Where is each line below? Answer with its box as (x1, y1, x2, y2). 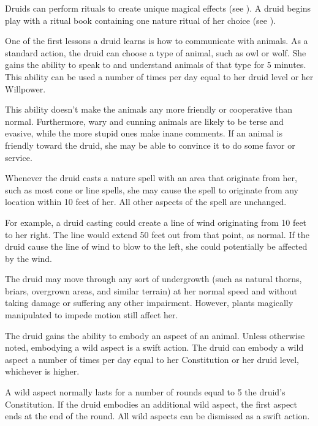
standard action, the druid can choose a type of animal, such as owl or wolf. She (5, 46, 306, 59)
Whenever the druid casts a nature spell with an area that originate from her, (5, 171, 297, 184)
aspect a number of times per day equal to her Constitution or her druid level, (5, 353, 299, 365)
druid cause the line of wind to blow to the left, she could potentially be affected (5, 240, 308, 253)
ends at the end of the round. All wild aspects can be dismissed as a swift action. (5, 409, 310, 422)
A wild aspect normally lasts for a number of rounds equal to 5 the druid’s (5, 386, 286, 398)
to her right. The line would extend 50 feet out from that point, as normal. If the (5, 228, 309, 241)
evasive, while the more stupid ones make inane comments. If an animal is (5, 127, 283, 140)
